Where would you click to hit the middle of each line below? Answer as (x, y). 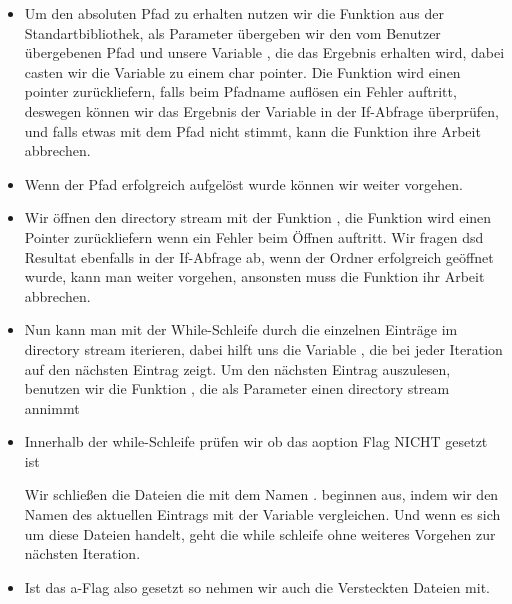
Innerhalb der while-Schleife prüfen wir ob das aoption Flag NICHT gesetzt (256, 441)
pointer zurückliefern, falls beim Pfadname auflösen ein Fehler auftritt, (240, 91)
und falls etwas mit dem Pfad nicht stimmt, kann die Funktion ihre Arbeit (252, 130)
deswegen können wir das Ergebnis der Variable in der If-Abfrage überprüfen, (261, 110)
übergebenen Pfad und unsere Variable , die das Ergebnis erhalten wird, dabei (264, 52)
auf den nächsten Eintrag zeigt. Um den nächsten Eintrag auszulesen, (237, 368)
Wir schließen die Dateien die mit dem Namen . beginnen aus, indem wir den (261, 494)
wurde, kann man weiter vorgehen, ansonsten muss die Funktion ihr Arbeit (254, 276)
